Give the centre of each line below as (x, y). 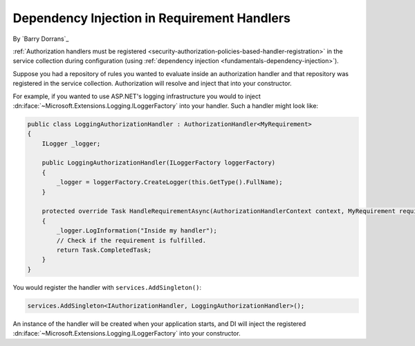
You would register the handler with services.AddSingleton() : (107, 287)
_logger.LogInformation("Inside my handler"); (137, 231)
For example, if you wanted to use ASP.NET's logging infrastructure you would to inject (137, 96)
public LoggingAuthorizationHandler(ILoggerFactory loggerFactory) (159, 163)
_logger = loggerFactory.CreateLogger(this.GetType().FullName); (169, 182)
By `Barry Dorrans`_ (41, 39)
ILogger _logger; (71, 143)
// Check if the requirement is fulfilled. (131, 240)
